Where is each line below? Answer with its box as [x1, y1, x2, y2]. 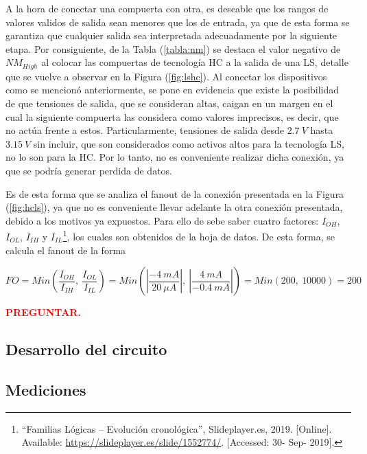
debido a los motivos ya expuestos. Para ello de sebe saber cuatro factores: [5, 213, 319, 227]
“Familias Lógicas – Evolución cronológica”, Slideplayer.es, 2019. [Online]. [21, 421, 332, 435]
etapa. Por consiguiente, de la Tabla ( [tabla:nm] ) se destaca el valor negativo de [5, 41, 341, 56]
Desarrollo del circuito [5, 339, 167, 360]
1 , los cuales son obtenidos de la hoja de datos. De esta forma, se [62, 227, 335, 244]
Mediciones [5, 378, 86, 400]
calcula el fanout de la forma [5, 242, 126, 257]
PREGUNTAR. [5, 305, 81, 319]
